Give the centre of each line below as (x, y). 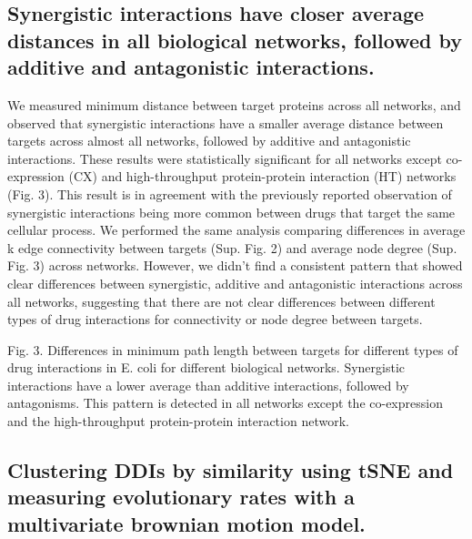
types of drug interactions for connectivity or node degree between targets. (215, 319)
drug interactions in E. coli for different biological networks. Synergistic (206, 367)
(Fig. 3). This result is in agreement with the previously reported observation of (230, 193)
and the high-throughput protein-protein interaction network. (178, 421)
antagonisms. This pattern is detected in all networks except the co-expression (225, 403)
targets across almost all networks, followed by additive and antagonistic (209, 141)
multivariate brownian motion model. (186, 523)
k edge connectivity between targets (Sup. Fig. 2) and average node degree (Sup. (232, 247)
